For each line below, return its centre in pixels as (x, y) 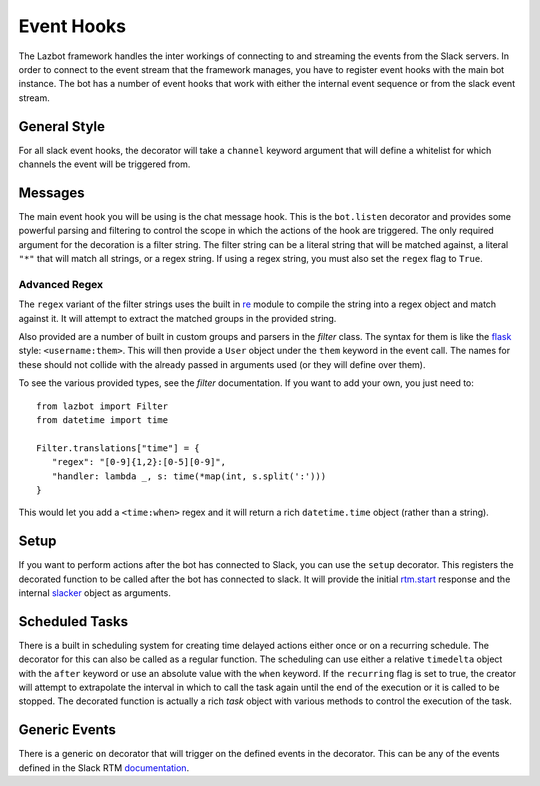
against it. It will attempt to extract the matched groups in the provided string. (177, 318)
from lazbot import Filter (102, 406)
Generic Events (67, 730)
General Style (61, 126)
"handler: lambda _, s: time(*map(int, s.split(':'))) (189, 476)
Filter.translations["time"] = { (118, 448)
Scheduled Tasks (73, 621)
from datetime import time (102, 419)
